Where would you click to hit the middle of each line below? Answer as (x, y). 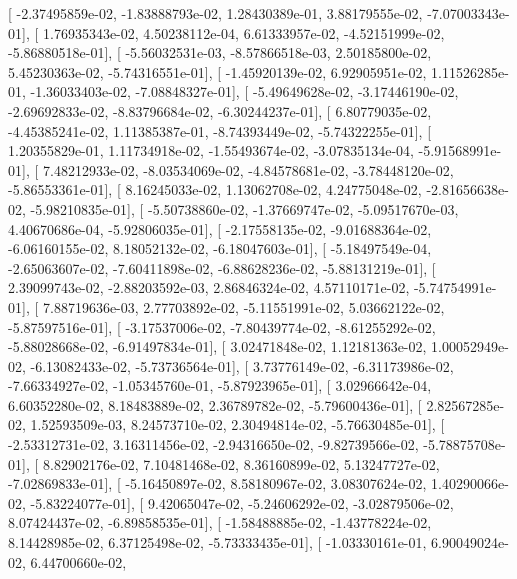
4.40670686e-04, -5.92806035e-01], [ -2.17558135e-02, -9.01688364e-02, (220, 228)
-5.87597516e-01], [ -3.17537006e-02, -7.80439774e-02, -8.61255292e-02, (222, 326)
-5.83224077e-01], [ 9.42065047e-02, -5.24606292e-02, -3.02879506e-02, (242, 502)
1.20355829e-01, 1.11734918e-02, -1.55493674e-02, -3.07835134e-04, (211, 150)
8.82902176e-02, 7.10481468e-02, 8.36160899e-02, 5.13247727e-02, (241, 463)
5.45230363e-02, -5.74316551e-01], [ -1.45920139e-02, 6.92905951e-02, (217, 71)
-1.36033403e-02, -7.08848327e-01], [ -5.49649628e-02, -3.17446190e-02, (244, 91)
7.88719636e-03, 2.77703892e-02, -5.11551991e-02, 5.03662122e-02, (243, 306)
